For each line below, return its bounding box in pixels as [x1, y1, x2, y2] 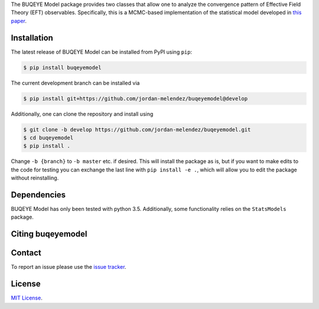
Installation [11, 32, 53, 43]
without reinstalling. [11, 174, 59, 181]
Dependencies [11, 190, 66, 200]
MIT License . [11, 294, 43, 301]
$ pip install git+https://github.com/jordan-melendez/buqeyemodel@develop [23, 95, 248, 102]
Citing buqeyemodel [11, 229, 87, 239]
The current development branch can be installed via [11, 79, 140, 86]
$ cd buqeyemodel [23, 135, 74, 141]
